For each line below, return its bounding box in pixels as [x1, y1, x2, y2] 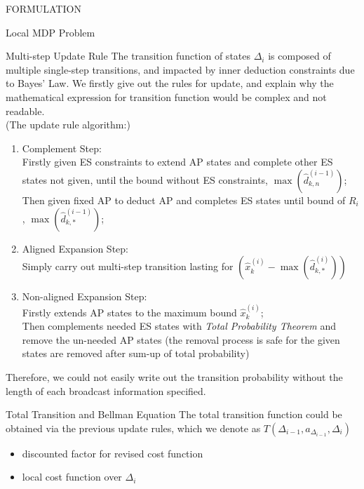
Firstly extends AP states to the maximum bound [22, 304, 237, 319]
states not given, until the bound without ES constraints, [22, 172, 268, 187]
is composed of [268, 48, 331, 63]
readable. [6, 103, 45, 118]
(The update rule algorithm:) [6, 117, 130, 132]
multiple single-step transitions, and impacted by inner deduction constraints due [6, 62, 355, 76]
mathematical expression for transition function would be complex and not [6, 89, 327, 104]
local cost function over [22, 469, 122, 484]
